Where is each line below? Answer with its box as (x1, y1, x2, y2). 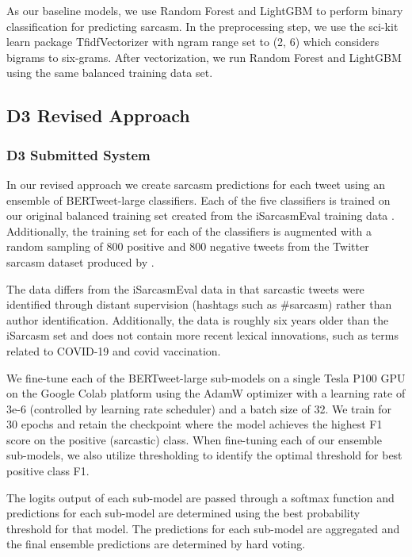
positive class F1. (6, 463, 90, 479)
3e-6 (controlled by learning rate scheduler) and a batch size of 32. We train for (6, 400, 392, 417)
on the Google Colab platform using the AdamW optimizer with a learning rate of (6, 385, 406, 401)
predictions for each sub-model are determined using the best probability (6, 505, 360, 521)
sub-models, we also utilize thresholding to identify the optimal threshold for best (6, 447, 402, 463)
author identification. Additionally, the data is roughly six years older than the (6, 311, 389, 328)
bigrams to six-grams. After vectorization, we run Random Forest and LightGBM (6, 48, 402, 65)
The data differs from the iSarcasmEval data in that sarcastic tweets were (6, 280, 364, 297)
